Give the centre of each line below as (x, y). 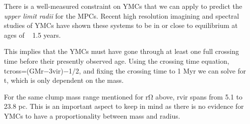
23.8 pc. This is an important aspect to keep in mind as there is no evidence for (124, 106)
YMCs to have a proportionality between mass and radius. (92, 115)
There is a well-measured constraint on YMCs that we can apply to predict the (123, 6)
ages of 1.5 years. (32, 35)
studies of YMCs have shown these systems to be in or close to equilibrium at (121, 25)
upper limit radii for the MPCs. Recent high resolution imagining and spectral (122, 15)
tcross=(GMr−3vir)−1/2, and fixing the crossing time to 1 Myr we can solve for (125, 70)
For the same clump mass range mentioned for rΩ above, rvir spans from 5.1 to (123, 96)
